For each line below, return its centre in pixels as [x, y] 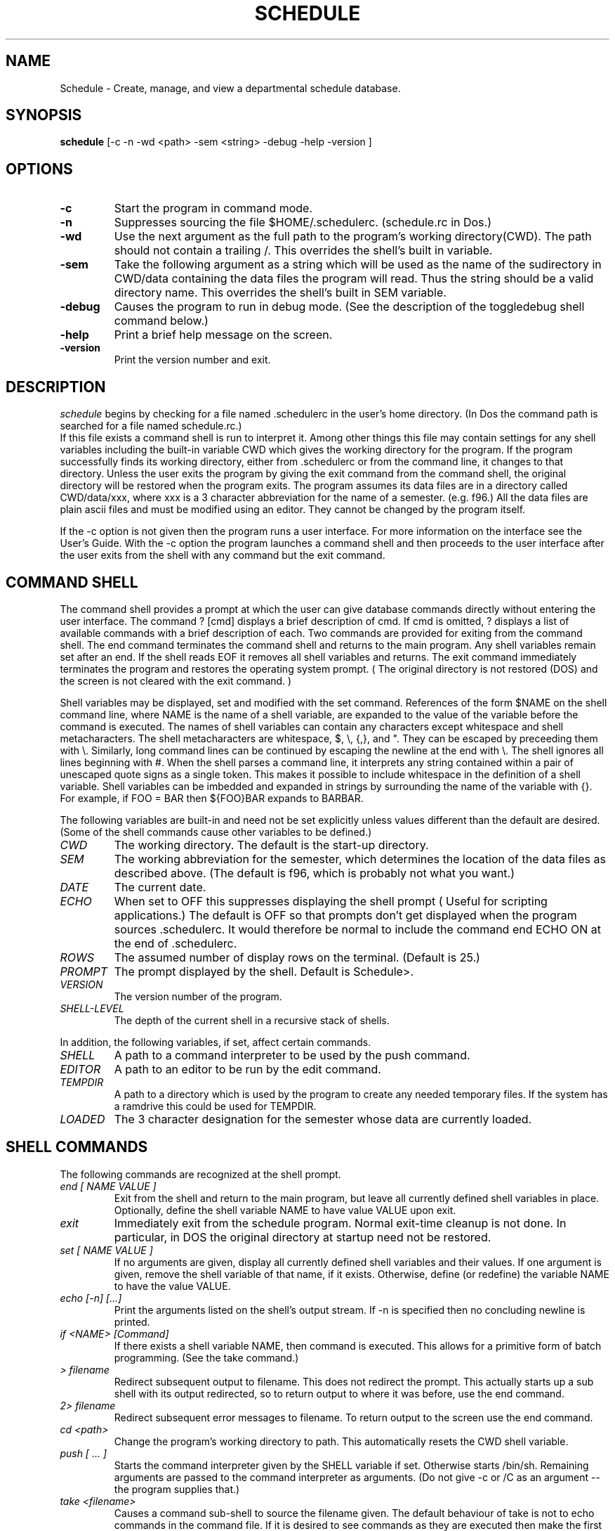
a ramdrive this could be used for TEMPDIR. [215, 1106]
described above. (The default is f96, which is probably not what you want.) [315, 873]
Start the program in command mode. [213, 208]
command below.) [161, 321]
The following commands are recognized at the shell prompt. [200, 1174]
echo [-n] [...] [91, 1298]
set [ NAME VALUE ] [106, 1250]
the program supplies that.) [177, 1489]
